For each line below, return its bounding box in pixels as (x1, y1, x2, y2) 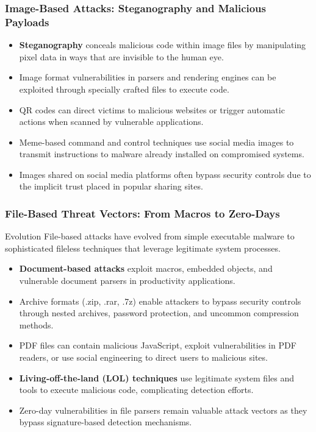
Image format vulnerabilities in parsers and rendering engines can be (19, 71, 276, 83)
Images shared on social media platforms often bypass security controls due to (19, 168, 311, 180)
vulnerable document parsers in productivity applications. (19, 274, 235, 287)
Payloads (5, 14, 49, 29)
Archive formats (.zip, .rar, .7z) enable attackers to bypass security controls (19, 294, 301, 307)
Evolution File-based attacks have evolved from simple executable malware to (5, 230, 295, 243)
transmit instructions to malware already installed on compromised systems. (19, 147, 304, 160)
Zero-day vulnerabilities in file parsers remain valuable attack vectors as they (19, 403, 307, 416)
